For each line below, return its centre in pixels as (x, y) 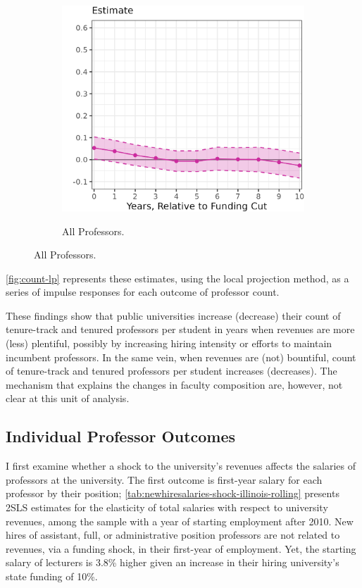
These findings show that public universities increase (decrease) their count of (173, 315)
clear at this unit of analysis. (68, 398)
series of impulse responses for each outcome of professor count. (143, 292)
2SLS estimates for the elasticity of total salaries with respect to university (167, 507)
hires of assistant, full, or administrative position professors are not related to (173, 535)
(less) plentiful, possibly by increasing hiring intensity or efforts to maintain (169, 343)
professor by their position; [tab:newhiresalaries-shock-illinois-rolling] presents (173, 493)
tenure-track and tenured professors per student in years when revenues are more (180, 329)
